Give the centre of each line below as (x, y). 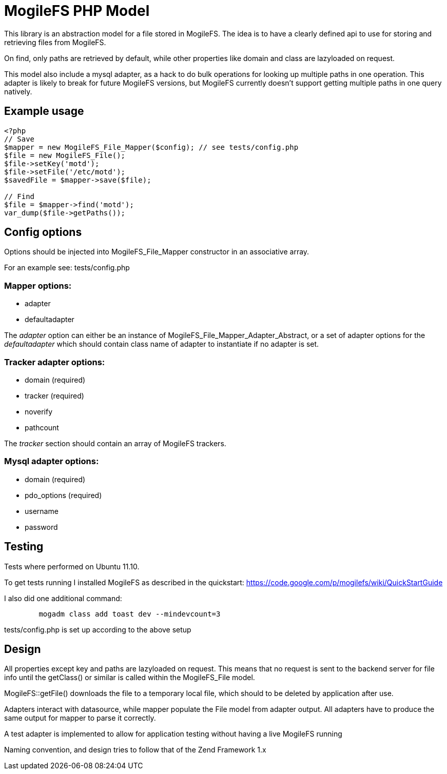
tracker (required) (54, 395)
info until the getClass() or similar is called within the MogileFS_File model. (130, 678)
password (41, 527)
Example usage (44, 111)
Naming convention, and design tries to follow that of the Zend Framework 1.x (135, 750)
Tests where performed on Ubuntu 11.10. (72, 566)
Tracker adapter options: (55, 362)
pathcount (42, 427)
